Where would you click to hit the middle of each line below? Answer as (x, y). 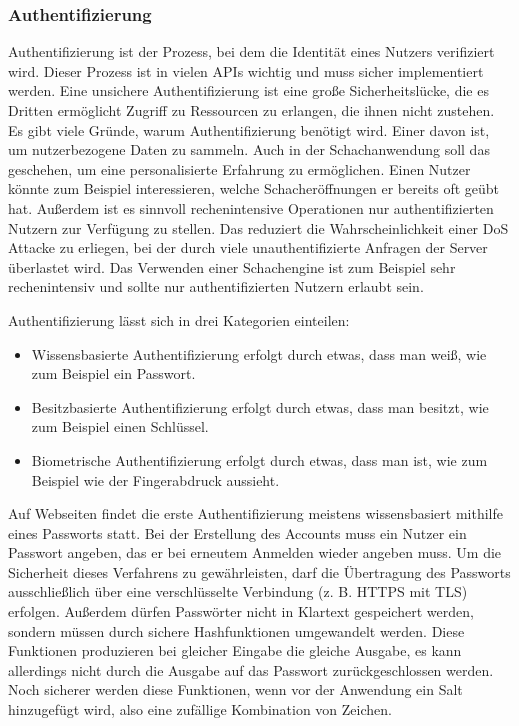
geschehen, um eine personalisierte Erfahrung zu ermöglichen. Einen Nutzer (239, 168)
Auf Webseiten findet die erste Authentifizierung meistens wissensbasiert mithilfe (255, 513)
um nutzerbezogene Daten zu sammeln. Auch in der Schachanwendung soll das (249, 149)
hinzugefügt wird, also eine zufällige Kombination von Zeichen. (200, 709)
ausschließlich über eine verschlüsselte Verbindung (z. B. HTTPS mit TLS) (238, 591)
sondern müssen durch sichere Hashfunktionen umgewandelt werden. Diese (236, 630)
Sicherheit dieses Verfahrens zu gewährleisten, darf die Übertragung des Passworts (259, 571)
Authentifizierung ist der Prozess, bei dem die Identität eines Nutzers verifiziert (251, 51)
